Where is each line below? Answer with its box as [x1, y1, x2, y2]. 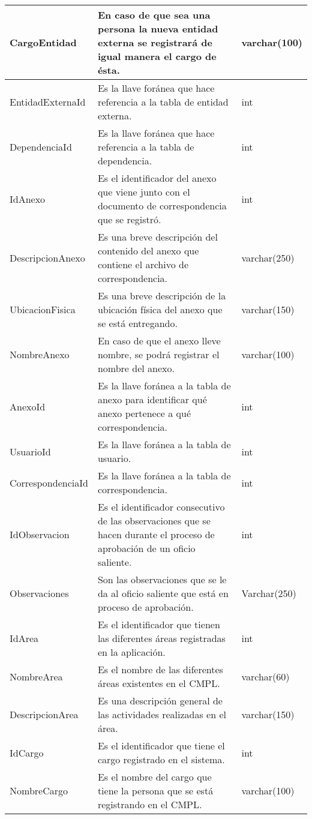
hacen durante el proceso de [97, 527, 215, 541]
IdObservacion [10, 527, 70, 541]
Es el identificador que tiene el [97, 739, 225, 752]
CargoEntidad [10, 35, 77, 49]
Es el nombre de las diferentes [97, 662, 223, 676]
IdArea [10, 631, 39, 645]
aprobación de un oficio [97, 541, 196, 555]
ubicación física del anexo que [97, 302, 223, 316]
